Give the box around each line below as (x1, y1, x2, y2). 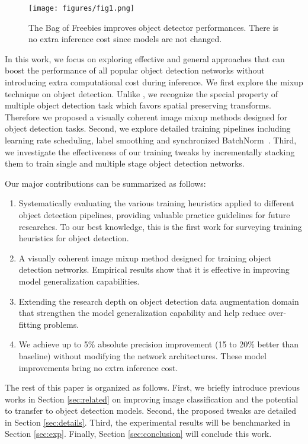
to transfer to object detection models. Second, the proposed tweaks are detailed (5, 404, 296, 417)
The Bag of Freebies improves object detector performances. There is (28, 21, 279, 33)
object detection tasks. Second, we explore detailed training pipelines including (5, 122, 291, 135)
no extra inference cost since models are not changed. (28, 33, 222, 45)
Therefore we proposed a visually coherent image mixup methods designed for (5, 110, 287, 123)
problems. (43, 318, 79, 330)
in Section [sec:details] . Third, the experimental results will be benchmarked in (5, 416, 290, 428)
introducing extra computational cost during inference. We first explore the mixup (5, 76, 303, 88)
